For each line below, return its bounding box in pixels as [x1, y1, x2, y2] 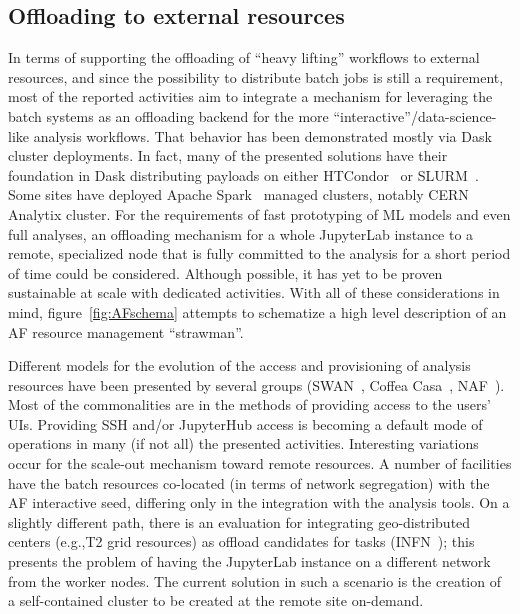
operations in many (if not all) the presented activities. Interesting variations [8, 433, 479, 454]
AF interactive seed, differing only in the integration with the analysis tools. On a [8, 492, 510, 513]
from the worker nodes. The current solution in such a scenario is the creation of [8, 570, 501, 591]
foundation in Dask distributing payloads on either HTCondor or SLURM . [8, 164, 479, 185]
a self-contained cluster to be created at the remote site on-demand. [8, 590, 424, 611]
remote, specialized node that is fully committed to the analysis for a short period [8, 243, 511, 264]
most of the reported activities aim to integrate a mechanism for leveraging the [8, 86, 493, 107]
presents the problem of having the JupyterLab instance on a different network [8, 551, 491, 572]
